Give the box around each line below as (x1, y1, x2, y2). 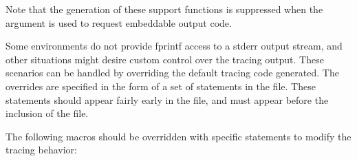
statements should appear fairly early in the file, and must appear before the (6, 92, 329, 107)
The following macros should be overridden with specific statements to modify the (6, 129, 351, 143)
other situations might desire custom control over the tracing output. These (6, 52, 324, 66)
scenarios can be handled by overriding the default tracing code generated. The (6, 65, 339, 80)
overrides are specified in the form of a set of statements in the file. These (6, 78, 316, 93)
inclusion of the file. (6, 106, 89, 120)
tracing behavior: (6, 142, 77, 157)
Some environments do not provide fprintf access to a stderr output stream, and (6, 39, 343, 53)
